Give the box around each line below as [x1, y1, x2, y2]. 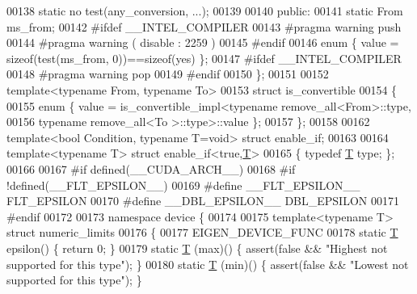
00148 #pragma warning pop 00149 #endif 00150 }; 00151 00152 [6, 65, 329, 82]
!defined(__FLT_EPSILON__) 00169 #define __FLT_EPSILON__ [6, 176, 360, 193]
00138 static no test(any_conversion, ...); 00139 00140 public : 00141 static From [6, 2, 403, 19]
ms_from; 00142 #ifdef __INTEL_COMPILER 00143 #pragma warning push [6, 18, 402, 35]
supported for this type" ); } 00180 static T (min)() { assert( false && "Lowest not [6, 255, 409, 272]
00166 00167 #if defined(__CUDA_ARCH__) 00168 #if [6, 160, 296, 177]
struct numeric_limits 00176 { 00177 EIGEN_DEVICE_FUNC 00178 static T [6, 224, 398, 241]
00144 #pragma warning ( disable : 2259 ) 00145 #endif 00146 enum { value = [6, 34, 399, 51]
